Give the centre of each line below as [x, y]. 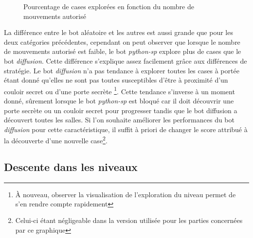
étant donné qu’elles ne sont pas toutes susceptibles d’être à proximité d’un [116, 80]
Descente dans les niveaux [71, 167]
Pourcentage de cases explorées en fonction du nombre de [109, 6]
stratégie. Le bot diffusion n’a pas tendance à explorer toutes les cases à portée [122, 70]
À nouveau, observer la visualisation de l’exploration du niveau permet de [126, 194]
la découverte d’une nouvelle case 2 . [56, 140]
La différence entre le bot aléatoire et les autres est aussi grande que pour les [118, 32]
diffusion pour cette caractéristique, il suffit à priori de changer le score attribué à [126, 129]
